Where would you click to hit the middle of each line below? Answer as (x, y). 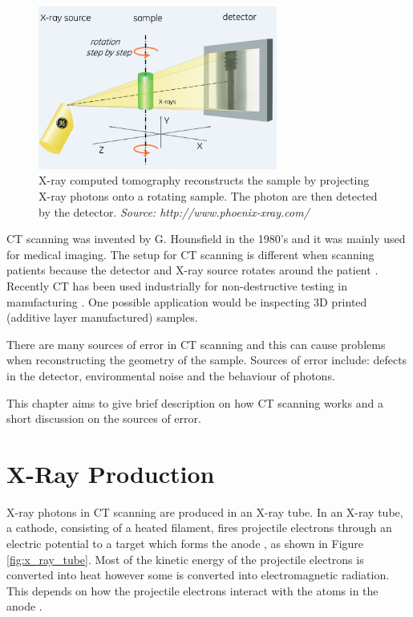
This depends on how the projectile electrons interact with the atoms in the (192, 590)
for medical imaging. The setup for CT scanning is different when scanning (190, 254)
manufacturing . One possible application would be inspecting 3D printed (187, 301)
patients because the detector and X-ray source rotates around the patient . (192, 270)
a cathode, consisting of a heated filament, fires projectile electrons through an (199, 528)
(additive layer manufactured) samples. (102, 317)
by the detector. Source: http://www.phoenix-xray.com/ (174, 211)
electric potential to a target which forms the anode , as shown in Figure (185, 544)
